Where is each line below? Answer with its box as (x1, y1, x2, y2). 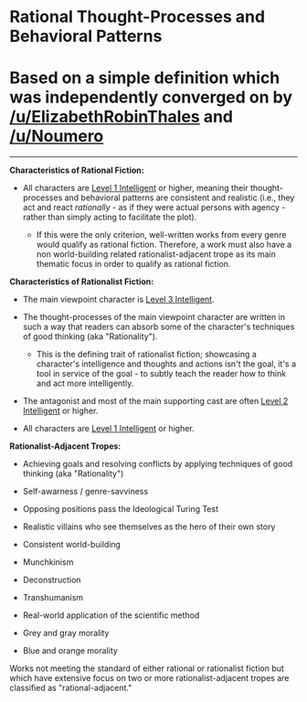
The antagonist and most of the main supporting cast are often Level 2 (22, 396, 289, 407)
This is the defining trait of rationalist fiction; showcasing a (36, 349, 258, 360)
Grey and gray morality (22, 628, 110, 639)
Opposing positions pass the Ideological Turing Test (22, 504, 219, 515)
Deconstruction (22, 574, 81, 586)
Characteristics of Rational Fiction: (9, 165, 144, 175)
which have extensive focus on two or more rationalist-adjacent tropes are (9, 673, 290, 684)
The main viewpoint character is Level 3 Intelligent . (22, 294, 215, 305)
